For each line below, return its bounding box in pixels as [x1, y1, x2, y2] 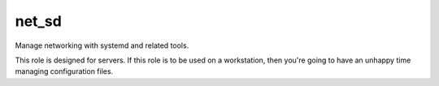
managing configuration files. [15, 67, 114, 76]
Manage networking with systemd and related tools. [15, 41, 189, 50]
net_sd [15, 12, 63, 30]
